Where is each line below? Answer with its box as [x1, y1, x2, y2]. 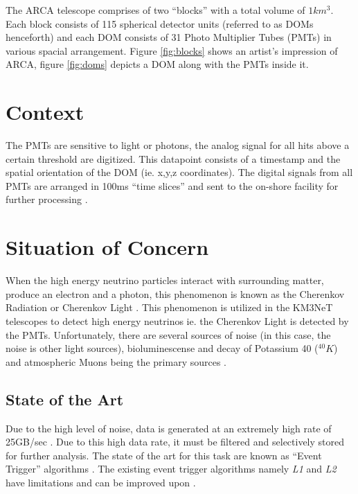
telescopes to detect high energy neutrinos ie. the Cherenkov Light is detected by [6, 313, 349, 328]
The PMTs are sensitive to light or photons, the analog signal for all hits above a [6, 138, 350, 152]
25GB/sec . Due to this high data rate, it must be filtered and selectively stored [6, 434, 345, 449]
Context [6, 98, 84, 126]
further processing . [6, 192, 88, 206]
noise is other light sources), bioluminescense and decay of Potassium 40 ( [6, 341, 319, 355]
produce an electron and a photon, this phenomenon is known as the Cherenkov [6, 286, 345, 301]
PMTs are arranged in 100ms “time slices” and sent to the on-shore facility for [6, 178, 339, 193]
